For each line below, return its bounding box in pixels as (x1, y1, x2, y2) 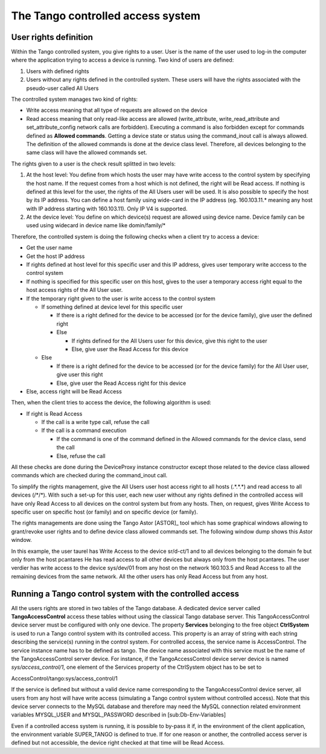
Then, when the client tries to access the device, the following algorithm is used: (11, 399, 211, 406)
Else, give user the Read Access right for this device (56, 379, 187, 387)
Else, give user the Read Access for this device (71, 345, 188, 353)
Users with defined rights (26, 67, 89, 75)
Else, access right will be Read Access (26, 387, 122, 395)
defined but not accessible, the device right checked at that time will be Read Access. (11, 739, 225, 746)
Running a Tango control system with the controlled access (11, 588, 240, 599)
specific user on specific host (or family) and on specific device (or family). (11, 508, 199, 515)
